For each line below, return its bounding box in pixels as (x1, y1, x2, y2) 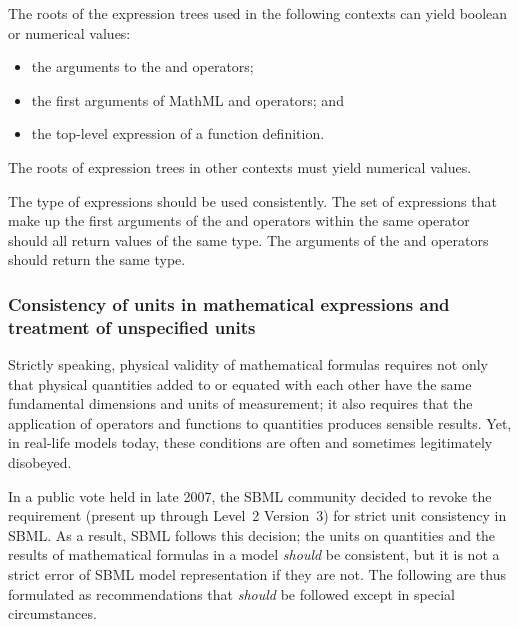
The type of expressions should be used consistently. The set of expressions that (8, 190, 497, 211)
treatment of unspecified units (8, 314, 256, 339)
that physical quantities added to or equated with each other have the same (8, 373, 472, 394)
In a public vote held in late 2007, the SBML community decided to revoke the (8, 485, 492, 506)
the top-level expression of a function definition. (31, 123, 325, 144)
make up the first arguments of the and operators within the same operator (8, 210, 470, 231)
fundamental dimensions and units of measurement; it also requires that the (8, 393, 473, 414)
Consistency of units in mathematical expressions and (8, 291, 450, 316)
